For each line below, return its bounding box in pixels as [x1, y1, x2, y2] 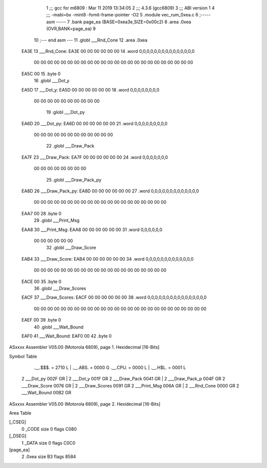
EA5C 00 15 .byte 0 [21, 71, 61, 77]
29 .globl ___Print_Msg [34, 218, 80, 224]
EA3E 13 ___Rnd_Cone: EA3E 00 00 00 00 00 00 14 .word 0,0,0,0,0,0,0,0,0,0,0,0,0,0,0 [21, 48, 195, 54]
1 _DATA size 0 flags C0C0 [21, 440, 76, 446]
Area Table [9, 410, 32, 416]
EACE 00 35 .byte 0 [21, 279, 62, 284]
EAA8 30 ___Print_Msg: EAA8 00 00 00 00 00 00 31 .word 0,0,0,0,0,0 [21, 227, 163, 233]
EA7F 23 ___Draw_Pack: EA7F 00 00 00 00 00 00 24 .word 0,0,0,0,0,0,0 [21, 154, 168, 160]
